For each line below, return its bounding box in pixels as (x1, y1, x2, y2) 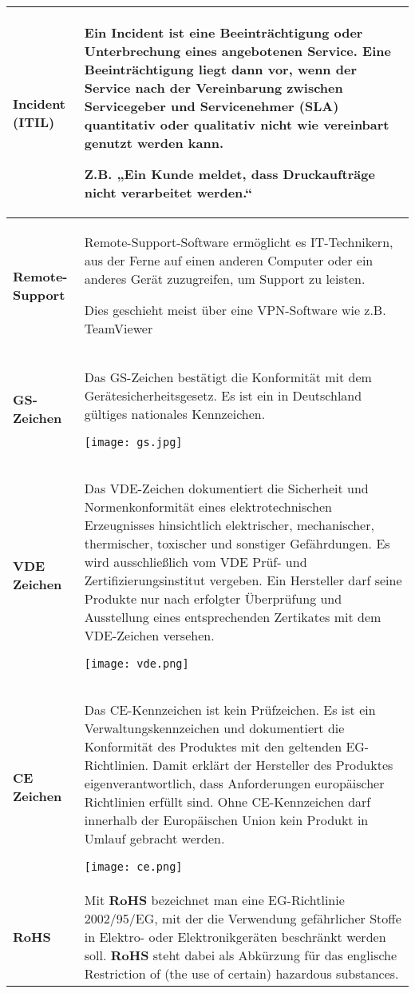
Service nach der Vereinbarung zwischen (84, 78, 343, 97)
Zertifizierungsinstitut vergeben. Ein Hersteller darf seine (84, 571, 402, 589)
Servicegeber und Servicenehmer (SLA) (84, 97, 339, 115)
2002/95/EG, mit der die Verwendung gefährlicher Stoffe (84, 909, 401, 927)
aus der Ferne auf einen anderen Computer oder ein (84, 251, 373, 269)
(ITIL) (13, 112, 55, 131)
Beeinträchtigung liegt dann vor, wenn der (84, 60, 357, 78)
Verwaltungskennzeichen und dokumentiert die (84, 719, 345, 737)
